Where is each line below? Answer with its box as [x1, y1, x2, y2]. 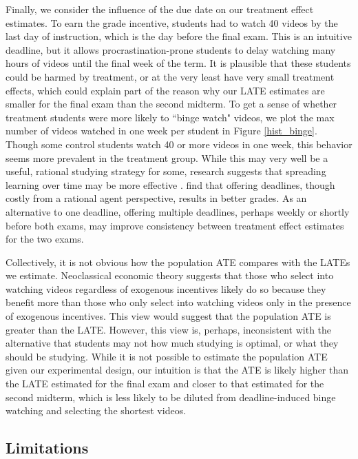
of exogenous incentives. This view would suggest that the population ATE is [6, 309, 331, 323]
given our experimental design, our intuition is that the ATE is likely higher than [6, 363, 349, 377]
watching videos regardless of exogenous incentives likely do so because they [6, 281, 326, 296]
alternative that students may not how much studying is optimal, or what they [6, 336, 339, 350]
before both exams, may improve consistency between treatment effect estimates [6, 218, 344, 232]
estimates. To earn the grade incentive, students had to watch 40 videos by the [6, 15, 338, 30]
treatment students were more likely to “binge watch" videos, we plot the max [6, 110, 335, 124]
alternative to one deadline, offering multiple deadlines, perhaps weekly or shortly [6, 204, 350, 218]
